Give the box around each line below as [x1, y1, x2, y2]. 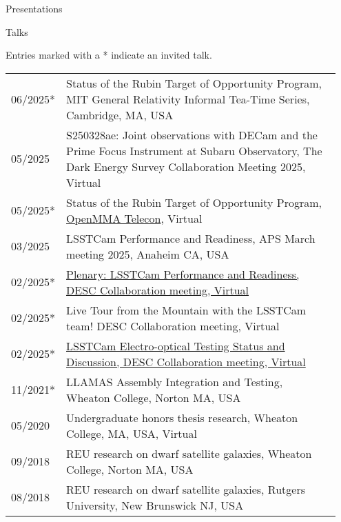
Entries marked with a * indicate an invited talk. [6, 48, 212, 62]
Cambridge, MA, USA [66, 106, 174, 123]
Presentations [6, 1, 63, 15]
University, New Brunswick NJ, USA [66, 496, 244, 513]
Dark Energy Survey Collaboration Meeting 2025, [66, 158, 306, 174]
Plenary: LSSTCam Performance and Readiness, [66, 265, 300, 282]
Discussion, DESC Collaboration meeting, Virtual [66, 353, 306, 370]
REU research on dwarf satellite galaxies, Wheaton [66, 445, 312, 461]
